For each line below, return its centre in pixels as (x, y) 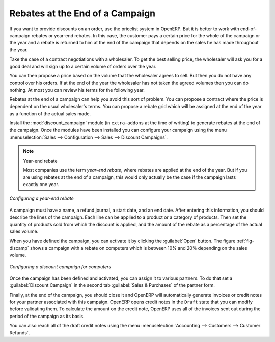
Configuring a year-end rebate (42, 198)
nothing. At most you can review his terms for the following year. (77, 90)
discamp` (19, 248)
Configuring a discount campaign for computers (60, 267)
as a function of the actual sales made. (50, 113)
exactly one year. (41, 184)
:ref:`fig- (245, 241)
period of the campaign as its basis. (47, 316)
